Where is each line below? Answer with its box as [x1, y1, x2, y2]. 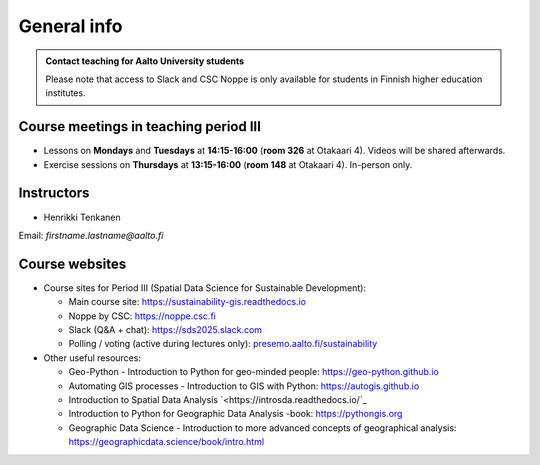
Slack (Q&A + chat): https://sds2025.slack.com [68, 324, 263, 335]
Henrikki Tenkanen [43, 211, 121, 223]
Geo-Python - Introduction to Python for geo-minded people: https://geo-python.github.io [68, 366, 439, 378]
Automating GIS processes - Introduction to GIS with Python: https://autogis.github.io [68, 380, 420, 392]
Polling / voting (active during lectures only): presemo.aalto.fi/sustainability [68, 338, 378, 350]
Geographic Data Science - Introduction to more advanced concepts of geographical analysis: [68, 421, 457, 434]
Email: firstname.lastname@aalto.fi [18, 229, 164, 241]
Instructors [18, 185, 90, 202]
